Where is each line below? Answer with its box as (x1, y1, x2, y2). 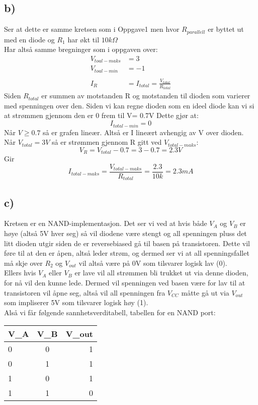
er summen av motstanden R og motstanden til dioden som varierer (41, 90, 250, 101)
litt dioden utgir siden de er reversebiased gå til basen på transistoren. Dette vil (4, 238, 250, 248)
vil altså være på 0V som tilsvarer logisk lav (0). (78, 257, 227, 268)
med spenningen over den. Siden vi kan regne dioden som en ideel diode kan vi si (4, 100, 254, 110)
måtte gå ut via (181, 287, 229, 298)
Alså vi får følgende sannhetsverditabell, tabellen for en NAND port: (4, 307, 216, 317)
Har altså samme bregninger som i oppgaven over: (4, 44, 158, 54)
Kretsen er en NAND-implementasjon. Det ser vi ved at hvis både (4, 218, 207, 228)
